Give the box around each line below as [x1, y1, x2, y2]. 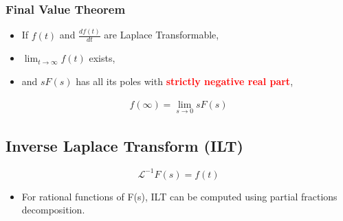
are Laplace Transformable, [104, 27, 219, 42]
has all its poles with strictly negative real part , [76, 73, 294, 88]
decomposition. [21, 202, 85, 217]
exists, [89, 51, 115, 65]
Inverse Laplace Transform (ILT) [5, 135, 243, 156]
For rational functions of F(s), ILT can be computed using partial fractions [21, 189, 338, 203]
